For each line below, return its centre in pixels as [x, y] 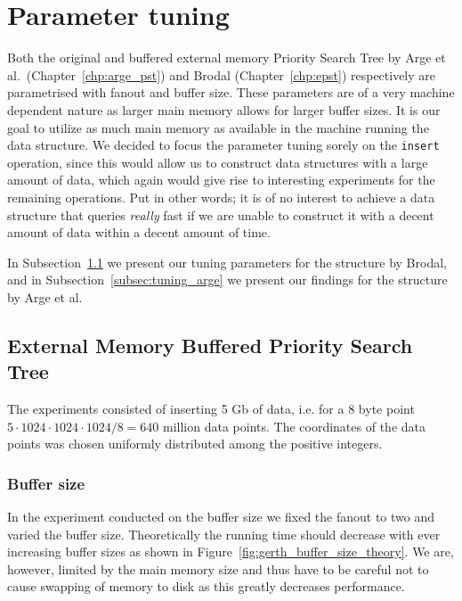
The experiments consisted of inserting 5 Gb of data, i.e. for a [176, 409]
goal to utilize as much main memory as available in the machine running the [218, 127]
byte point [386, 409]
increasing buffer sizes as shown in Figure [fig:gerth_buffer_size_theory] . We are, [231, 552]
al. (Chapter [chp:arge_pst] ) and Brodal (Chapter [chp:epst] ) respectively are [222, 74]
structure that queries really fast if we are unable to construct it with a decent [221, 214]
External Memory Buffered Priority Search [210, 345]
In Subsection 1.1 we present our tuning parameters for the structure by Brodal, [227, 262]
